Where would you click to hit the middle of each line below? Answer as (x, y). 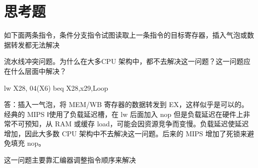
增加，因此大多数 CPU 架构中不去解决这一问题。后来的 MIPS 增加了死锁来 (126, 133)
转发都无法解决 (35, 44)
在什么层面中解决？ (35, 71)
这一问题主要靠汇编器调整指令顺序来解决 (70, 160)
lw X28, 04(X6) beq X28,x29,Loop (56, 87)
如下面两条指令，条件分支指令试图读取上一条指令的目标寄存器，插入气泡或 (126, 35)
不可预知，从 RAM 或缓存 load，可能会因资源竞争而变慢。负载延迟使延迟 (130, 124)
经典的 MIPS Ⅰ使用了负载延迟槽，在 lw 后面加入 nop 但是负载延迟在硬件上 (124, 114)
